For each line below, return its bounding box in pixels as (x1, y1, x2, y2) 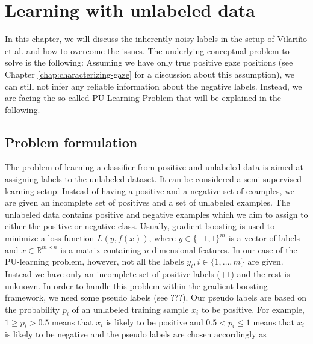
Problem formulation (5, 132, 138, 151)
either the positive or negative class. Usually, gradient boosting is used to (5, 220, 275, 232)
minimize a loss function (5, 232, 95, 244)
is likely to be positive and (106, 315, 203, 328)
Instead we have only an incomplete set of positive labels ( (5, 268, 220, 280)
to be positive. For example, (201, 303, 305, 315)
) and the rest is (231, 268, 290, 280)
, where (149, 232, 176, 244)
